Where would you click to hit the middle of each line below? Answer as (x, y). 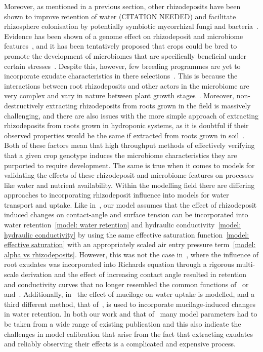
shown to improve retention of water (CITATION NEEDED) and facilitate (120, 16)
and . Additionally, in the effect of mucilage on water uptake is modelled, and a (129, 294)
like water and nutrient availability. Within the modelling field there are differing (129, 185)
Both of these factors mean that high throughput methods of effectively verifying (129, 145)
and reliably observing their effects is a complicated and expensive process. (120, 344)
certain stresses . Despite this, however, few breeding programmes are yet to (122, 66)
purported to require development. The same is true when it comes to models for (129, 165)
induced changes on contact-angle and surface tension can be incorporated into (126, 214)
